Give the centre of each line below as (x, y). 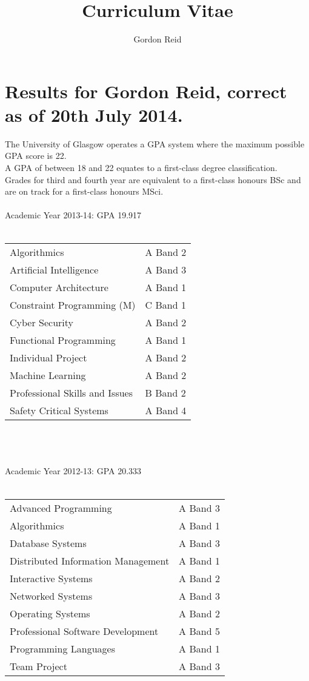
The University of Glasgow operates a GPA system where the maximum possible (155, 143)
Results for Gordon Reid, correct (146, 91)
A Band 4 (166, 410)
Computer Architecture (59, 287)
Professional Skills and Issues (71, 392)
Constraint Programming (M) (73, 304)
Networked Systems (51, 595)
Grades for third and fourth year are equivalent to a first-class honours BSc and (153, 179)
